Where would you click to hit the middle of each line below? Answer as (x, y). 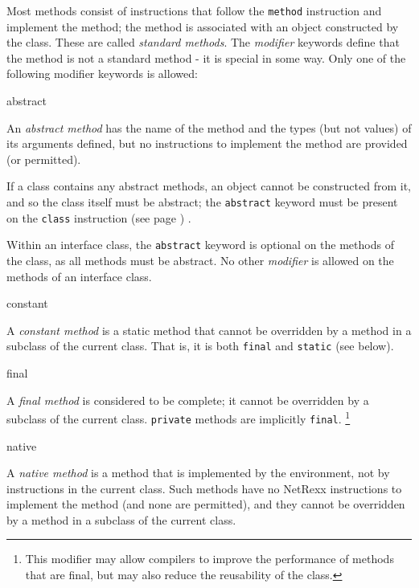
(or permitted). (44, 159)
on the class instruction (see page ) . (99, 217)
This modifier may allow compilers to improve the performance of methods (209, 559)
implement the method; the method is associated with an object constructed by (203, 26)
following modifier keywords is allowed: (102, 73)
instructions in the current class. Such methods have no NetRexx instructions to (204, 488)
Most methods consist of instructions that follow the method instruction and (194, 10)
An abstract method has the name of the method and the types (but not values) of (209, 127)
